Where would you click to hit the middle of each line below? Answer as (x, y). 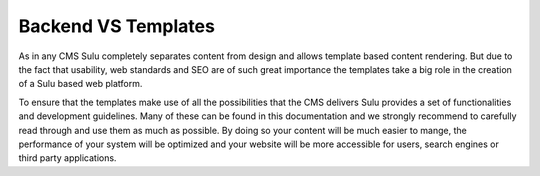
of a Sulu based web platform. (80, 84)
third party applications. (67, 158)
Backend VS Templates (116, 26)
